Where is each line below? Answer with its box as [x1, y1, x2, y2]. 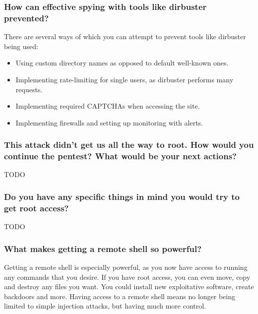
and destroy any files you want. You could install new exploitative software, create [4, 281, 254, 292]
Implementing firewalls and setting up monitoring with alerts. [15, 117, 203, 127]
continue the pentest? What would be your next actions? [4, 150, 237, 162]
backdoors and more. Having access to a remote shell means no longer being [4, 291, 235, 301]
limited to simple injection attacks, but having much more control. [4, 301, 206, 311]
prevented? [4, 11, 49, 24]
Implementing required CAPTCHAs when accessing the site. [15, 101, 200, 111]
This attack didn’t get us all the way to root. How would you [4, 138, 254, 151]
